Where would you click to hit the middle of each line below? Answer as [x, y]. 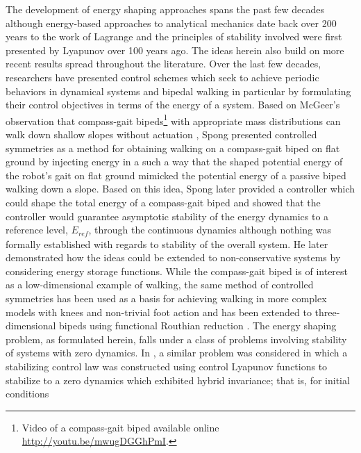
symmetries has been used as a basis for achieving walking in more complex [166, 298]
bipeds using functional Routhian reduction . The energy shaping [198, 326]
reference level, [37, 230]
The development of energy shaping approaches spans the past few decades [165, 9]
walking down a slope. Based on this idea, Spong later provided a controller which [180, 189]
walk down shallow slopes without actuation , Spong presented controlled [161, 134]
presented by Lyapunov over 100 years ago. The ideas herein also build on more [175, 50]
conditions [27, 394]
